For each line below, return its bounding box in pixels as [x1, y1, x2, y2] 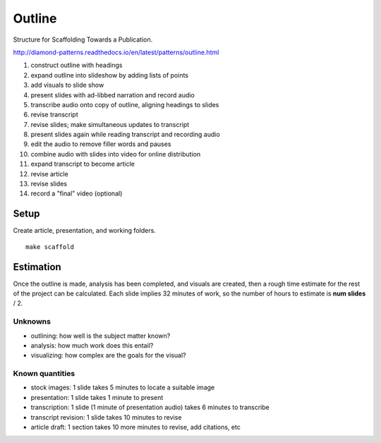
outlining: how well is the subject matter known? [30, 332, 171, 340]
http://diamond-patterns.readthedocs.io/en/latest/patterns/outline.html [13, 48, 219, 56]
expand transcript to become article [30, 159, 135, 169]
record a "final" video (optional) [30, 189, 123, 198]
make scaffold [25, 243, 74, 250]
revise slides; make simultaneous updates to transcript [30, 120, 190, 128]
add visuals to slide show [30, 81, 104, 90]
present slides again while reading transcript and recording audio [30, 131, 220, 139]
